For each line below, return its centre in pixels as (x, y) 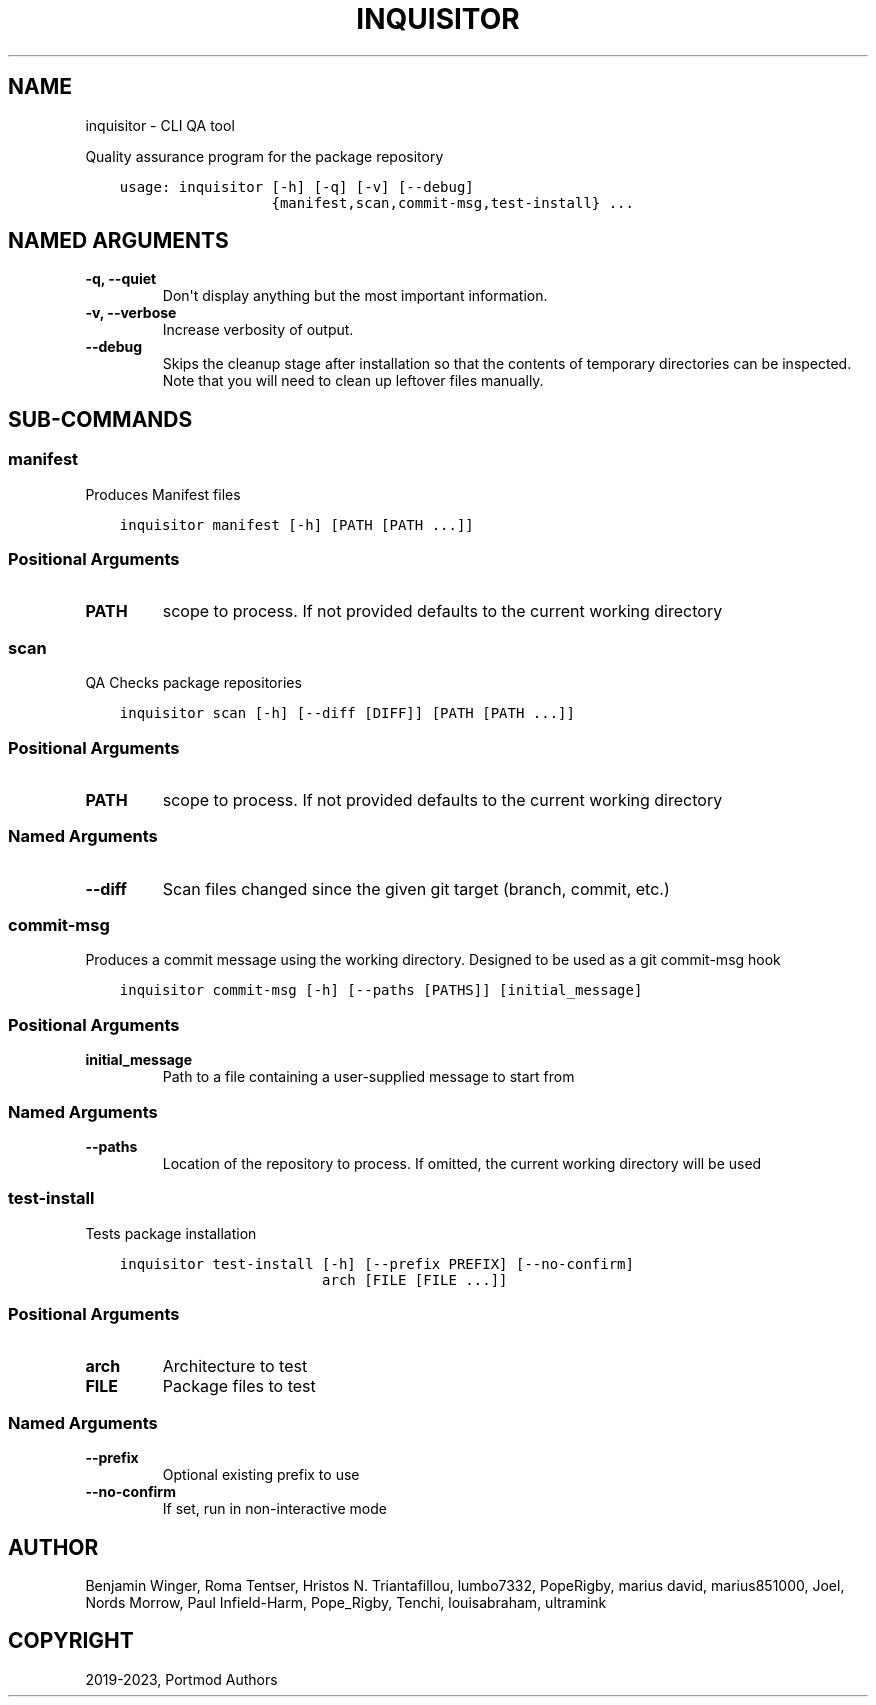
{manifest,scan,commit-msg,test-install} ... (452, 202)
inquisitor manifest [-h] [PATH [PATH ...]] (296, 524)
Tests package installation (171, 1233)
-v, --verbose (131, 313)
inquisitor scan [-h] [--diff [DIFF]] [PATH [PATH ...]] (347, 713)
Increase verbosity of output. (258, 330)
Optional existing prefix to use (261, 1475)
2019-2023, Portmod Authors (181, 1679)
